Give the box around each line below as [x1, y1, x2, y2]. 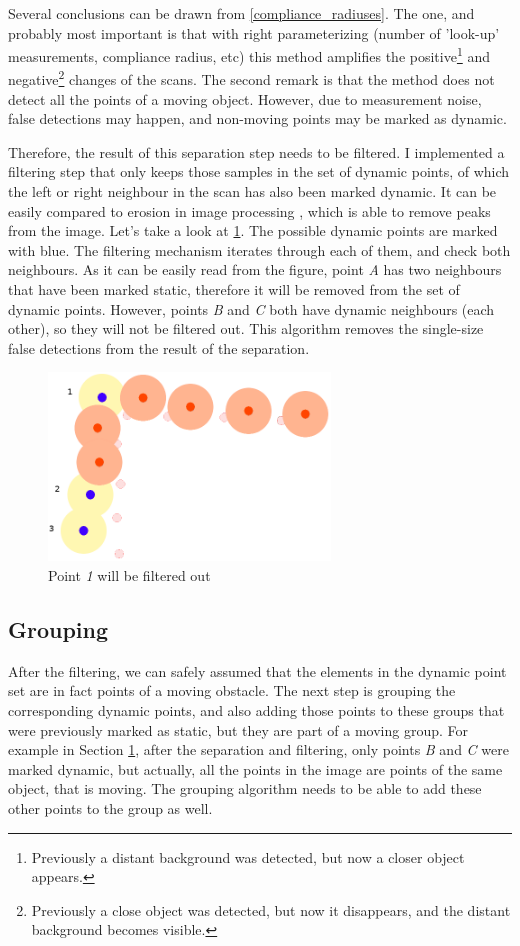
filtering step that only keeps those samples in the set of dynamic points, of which [8, 161, 510, 182]
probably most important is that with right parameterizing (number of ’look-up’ [8, 22, 500, 43]
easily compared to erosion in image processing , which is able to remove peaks [8, 200, 491, 221]
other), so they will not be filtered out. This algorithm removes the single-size [8, 318, 484, 339]
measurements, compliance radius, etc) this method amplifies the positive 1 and [8, 43, 490, 66]
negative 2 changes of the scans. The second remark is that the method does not [8, 66, 495, 90]
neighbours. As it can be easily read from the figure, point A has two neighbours [8, 259, 502, 280]
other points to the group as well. [8, 797, 213, 818]
